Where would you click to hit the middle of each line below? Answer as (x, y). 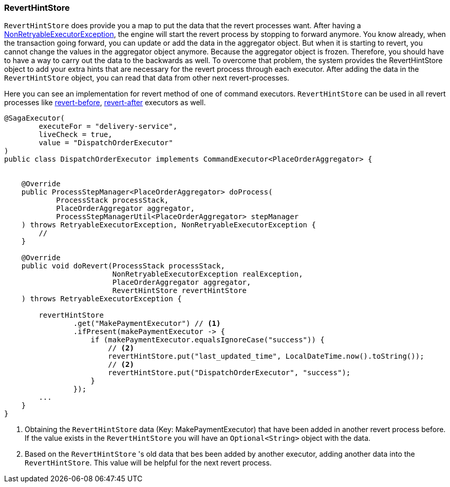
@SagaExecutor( (35, 118)
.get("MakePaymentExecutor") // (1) (147, 324)
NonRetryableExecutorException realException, (208, 274)
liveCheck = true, (76, 135)
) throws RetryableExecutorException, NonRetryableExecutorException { (168, 225)
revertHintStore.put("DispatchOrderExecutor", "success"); (229, 373)
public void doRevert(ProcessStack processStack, (123, 266)
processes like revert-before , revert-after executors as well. (105, 103)
